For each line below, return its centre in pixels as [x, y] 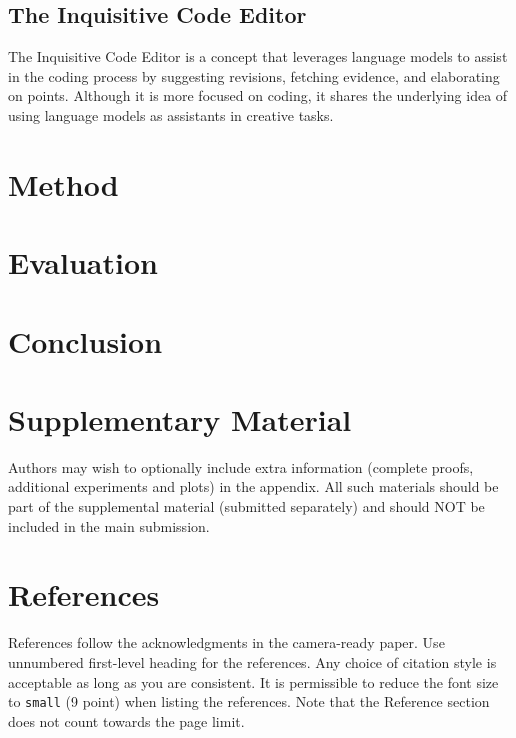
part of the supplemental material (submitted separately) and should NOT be [246, 506]
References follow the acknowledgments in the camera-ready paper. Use [226, 642]
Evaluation [83, 262]
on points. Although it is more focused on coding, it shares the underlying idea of [258, 95]
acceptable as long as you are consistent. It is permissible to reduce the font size [253, 681]
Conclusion [85, 340]
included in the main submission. [109, 525]
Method [63, 183]
